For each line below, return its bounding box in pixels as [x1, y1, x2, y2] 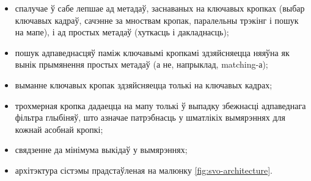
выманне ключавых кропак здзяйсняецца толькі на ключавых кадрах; [15, 78, 273, 91]
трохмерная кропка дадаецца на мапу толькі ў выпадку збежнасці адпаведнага [15, 99, 306, 112]
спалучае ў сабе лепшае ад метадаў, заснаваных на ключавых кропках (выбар [15, 2, 305, 14]
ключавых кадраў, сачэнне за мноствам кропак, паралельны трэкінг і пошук [15, 13, 299, 26]
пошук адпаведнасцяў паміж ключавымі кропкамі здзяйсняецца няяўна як [15, 46, 290, 59]
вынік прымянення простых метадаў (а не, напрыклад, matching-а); [15, 58, 268, 71]
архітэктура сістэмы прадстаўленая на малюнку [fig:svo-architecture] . [15, 163, 273, 176]
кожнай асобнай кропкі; [15, 122, 103, 135]
